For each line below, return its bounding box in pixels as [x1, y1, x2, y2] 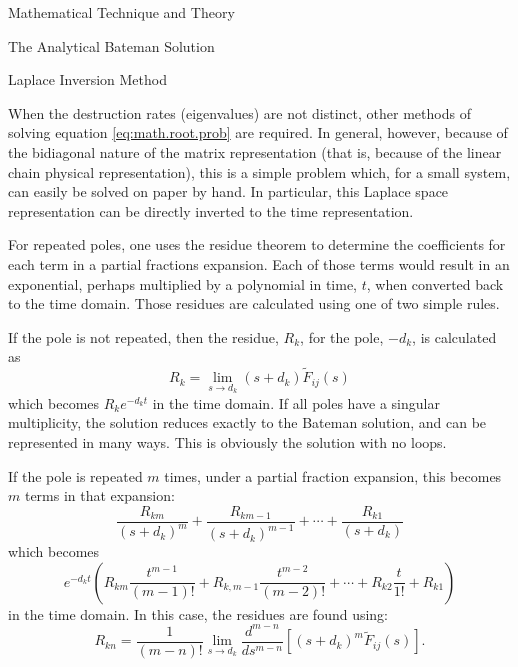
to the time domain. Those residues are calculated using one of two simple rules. [8, 293, 500, 314]
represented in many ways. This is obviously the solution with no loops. [8, 431, 447, 452]
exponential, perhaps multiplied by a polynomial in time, [8, 273, 358, 294]
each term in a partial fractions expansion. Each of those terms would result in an [8, 253, 510, 274]
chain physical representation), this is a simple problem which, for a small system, [8, 161, 511, 182]
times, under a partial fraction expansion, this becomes [164, 465, 502, 486]
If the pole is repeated [8, 465, 143, 486]
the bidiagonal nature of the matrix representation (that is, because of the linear [8, 141, 502, 162]
